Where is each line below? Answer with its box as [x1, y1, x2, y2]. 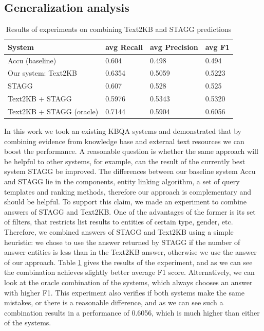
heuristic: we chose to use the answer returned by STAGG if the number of [4, 236, 240, 247]
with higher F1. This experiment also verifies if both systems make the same [4, 287, 244, 298]
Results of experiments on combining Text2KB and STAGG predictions [6, 24, 232, 34]
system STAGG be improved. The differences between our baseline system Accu [4, 166, 256, 177]
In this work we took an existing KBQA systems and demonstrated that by [4, 126, 241, 136]
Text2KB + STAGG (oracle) [8, 106, 99, 117]
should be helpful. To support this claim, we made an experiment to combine [4, 196, 247, 207]
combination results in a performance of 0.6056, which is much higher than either [4, 307, 260, 318]
